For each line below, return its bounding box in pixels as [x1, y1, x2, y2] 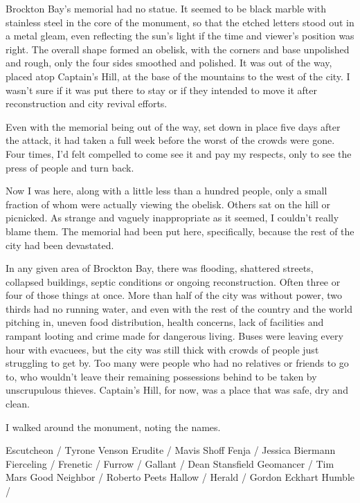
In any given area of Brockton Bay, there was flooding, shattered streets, [6, 261, 314, 275]
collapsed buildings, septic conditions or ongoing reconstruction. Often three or [6, 274, 341, 289]
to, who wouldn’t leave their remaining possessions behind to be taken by [6, 369, 317, 383]
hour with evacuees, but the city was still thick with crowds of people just [6, 342, 319, 356]
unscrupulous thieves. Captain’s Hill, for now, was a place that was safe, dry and [6, 383, 348, 397]
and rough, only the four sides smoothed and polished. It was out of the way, [6, 55, 332, 70]
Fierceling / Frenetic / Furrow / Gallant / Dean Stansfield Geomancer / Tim [6, 456, 334, 470]
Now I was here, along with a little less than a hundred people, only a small [6, 183, 327, 198]
